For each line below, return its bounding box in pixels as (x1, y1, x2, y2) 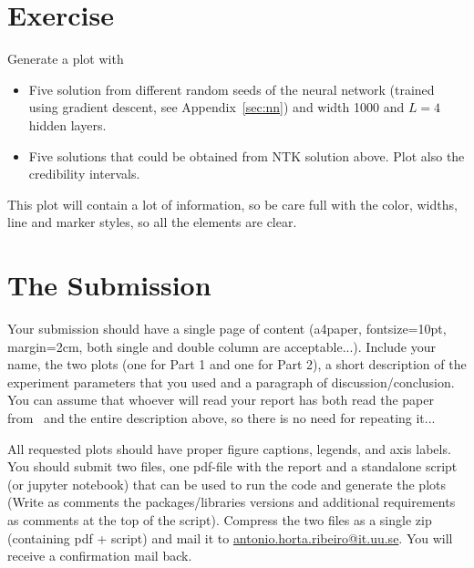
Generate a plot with (7, 49, 124, 68)
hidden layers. (28, 115, 107, 134)
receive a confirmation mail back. (7, 546, 192, 565)
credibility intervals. (28, 164, 140, 183)
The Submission (7, 266, 211, 304)
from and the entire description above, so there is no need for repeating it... (7, 408, 436, 427)
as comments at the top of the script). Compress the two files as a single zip (7, 510, 432, 529)
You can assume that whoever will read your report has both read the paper (7, 390, 434, 409)
